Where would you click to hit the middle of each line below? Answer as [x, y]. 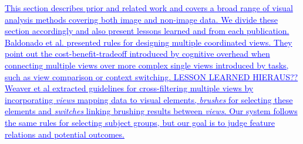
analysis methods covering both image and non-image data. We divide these [142, 19]
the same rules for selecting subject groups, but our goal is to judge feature [140, 122]
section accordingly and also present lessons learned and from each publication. [147, 31]
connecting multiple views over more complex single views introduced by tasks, [147, 65]
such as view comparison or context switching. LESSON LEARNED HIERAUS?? [151, 76]
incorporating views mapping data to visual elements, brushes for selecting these [149, 99]
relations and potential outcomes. [65, 134]
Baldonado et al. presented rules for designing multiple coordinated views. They [149, 42]
